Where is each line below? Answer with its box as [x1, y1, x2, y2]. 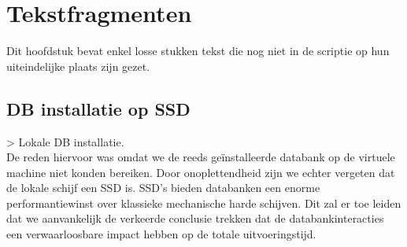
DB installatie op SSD [6, 96, 191, 120]
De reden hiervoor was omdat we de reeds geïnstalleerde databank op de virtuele [6, 149, 395, 165]
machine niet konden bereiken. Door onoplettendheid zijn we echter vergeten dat [6, 164, 395, 180]
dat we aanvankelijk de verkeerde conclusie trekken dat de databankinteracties [6, 210, 384, 227]
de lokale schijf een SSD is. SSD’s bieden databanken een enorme [6, 179, 320, 196]
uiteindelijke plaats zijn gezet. [6, 57, 150, 74]
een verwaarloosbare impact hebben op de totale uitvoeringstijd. [6, 226, 316, 242]
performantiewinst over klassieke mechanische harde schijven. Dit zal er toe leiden [6, 194, 401, 211]
